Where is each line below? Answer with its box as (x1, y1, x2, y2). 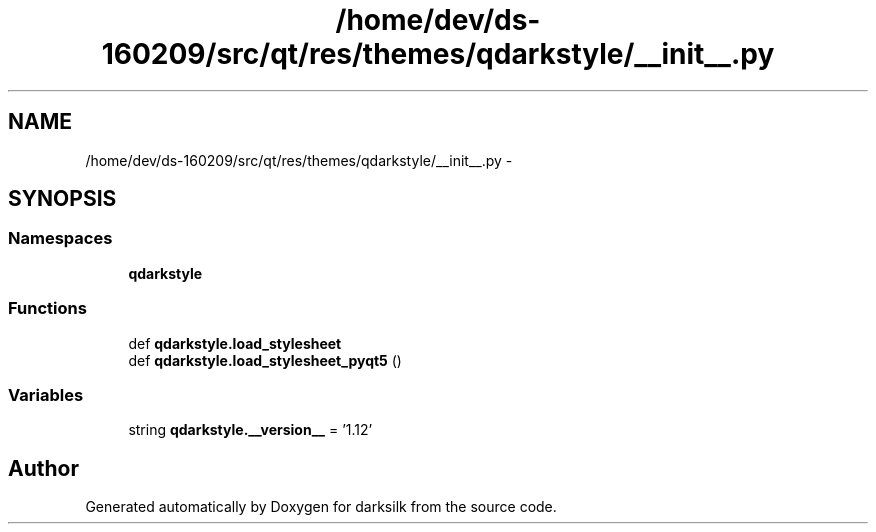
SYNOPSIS (8, 186, 117, 212)
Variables (8, 384, 84, 405)
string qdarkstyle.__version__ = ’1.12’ (128, 421, 373, 439)
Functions (8, 298, 87, 319)
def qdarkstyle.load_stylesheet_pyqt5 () (128, 351, 402, 369)
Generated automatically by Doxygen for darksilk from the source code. (85, 498, 557, 516)
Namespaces (8, 228, 113, 249)
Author (8, 455, 79, 481)
